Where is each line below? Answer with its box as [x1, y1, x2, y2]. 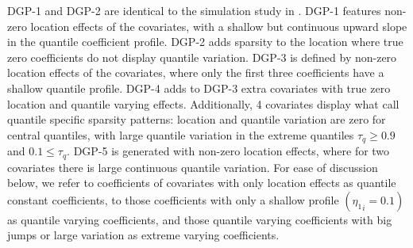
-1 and [32, 2, 64, 18]
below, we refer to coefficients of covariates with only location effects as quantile [7, 174, 396, 191]
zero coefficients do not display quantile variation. [7, 48, 249, 65]
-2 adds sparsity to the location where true [195, 33, 403, 50]
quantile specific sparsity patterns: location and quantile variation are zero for [7, 111, 386, 128]
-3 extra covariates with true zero [228, 79, 391, 96]
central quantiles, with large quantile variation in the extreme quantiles [7, 126, 354, 143]
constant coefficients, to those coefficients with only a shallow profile [7, 191, 339, 208]
